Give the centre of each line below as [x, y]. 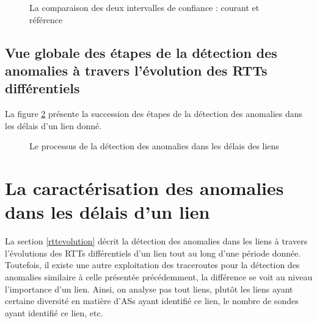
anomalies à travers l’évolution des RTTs [136, 70]
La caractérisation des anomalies [144, 188]
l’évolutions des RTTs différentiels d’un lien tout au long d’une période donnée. [153, 253]
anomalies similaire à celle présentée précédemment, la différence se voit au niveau [159, 277]
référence [46, 19]
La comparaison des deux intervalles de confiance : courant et [144, 7]
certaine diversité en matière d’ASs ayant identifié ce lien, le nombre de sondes [152, 301]
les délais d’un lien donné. [53, 125]
